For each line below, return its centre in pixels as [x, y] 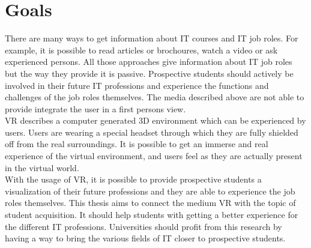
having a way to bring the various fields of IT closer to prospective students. [145, 238]
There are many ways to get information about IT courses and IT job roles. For [152, 38]
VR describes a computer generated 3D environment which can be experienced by [155, 120]
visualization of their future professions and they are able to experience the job [150, 191]
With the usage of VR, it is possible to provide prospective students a [133, 179]
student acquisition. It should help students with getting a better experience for [152, 215]
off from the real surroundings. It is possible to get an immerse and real [137, 144]
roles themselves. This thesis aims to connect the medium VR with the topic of [150, 203]
